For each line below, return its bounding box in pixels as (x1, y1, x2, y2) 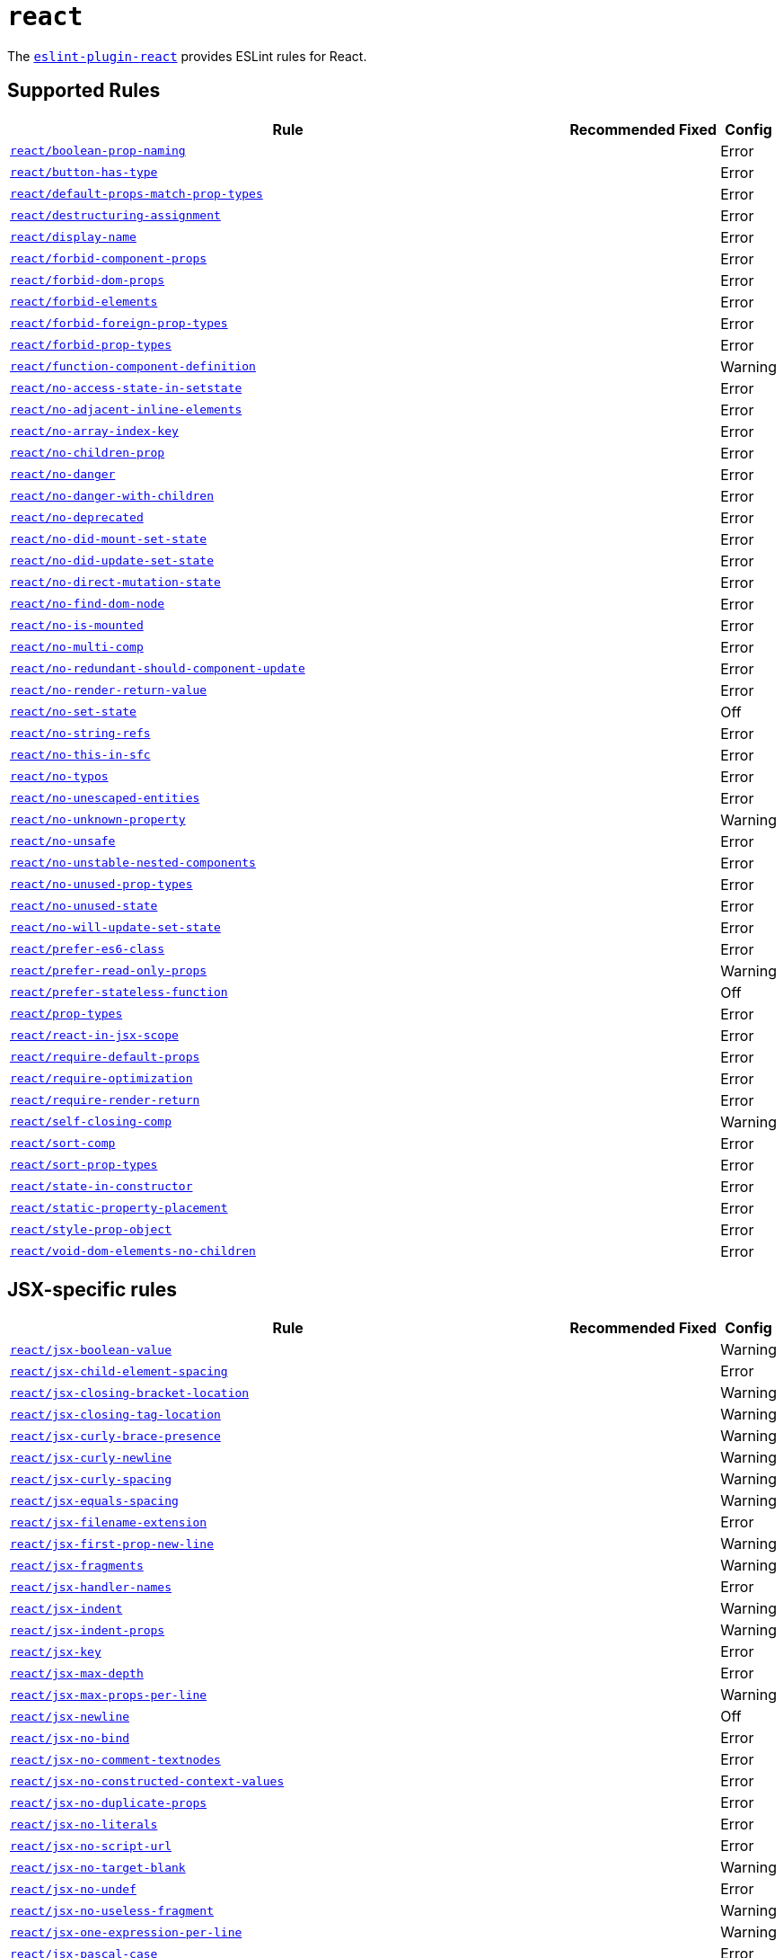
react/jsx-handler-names (10, 1580, 172, 1594)
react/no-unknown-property (10, 813, 186, 827)
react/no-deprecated (10, 511, 144, 525)
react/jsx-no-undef (10, 1882, 136, 1896)
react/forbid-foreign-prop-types (10, 316, 228, 331)
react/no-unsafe (10, 834, 116, 849)
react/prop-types (10, 1007, 123, 1021)
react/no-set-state (10, 705, 136, 719)
